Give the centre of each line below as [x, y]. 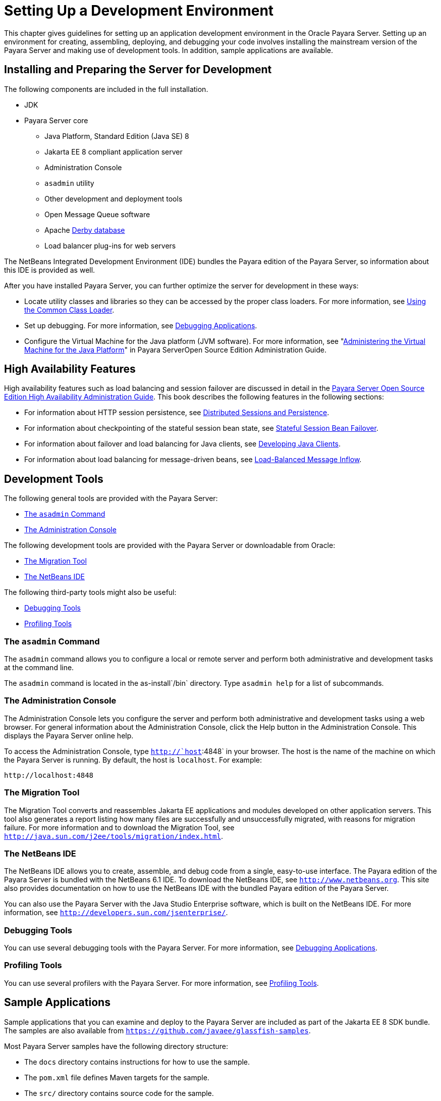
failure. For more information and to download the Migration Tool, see [119, 827]
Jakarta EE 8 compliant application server [114, 152]
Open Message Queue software [97, 214]
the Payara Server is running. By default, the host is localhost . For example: [133, 760]
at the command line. [39, 668]
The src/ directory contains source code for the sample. [119, 1093]
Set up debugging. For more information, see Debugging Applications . [141, 325]
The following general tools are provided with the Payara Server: [111, 498]
